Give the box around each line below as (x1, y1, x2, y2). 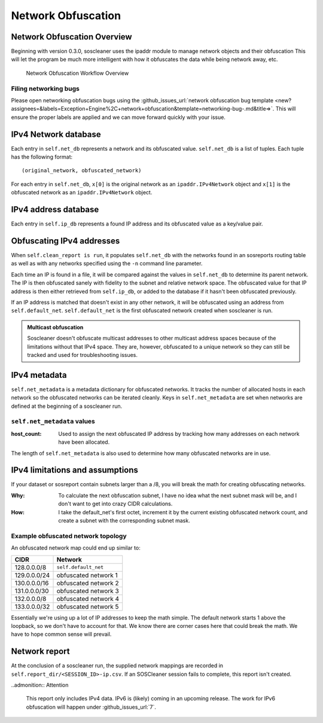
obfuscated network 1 (56, 571, 118, 579)
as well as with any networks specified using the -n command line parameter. (11, 260, 203, 267)
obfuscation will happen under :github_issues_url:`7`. (26, 703, 157, 710)
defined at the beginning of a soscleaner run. (11, 402, 123, 410)
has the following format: (11, 153, 73, 161)
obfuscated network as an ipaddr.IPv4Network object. (11, 189, 153, 196)
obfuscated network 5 (56, 602, 119, 611)
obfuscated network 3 (56, 587, 119, 595)
